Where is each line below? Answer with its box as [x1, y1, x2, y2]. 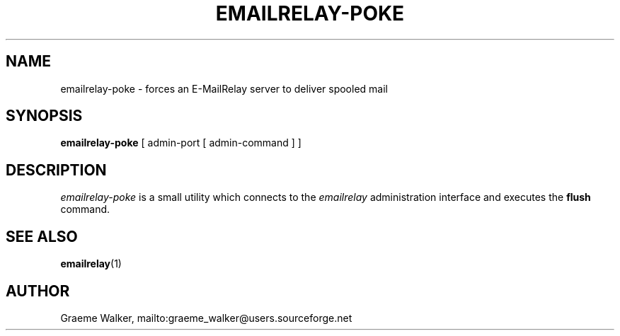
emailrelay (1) [60, 257, 122, 270]
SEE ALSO [6, 227, 78, 245]
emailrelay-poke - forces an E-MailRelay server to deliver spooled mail [60, 82, 388, 95]
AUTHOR [6, 282, 70, 300]
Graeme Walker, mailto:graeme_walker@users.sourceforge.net [60, 311, 352, 324]
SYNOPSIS [6, 107, 83, 125]
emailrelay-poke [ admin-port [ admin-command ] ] [60, 137, 302, 149]
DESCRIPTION [6, 161, 107, 179]
